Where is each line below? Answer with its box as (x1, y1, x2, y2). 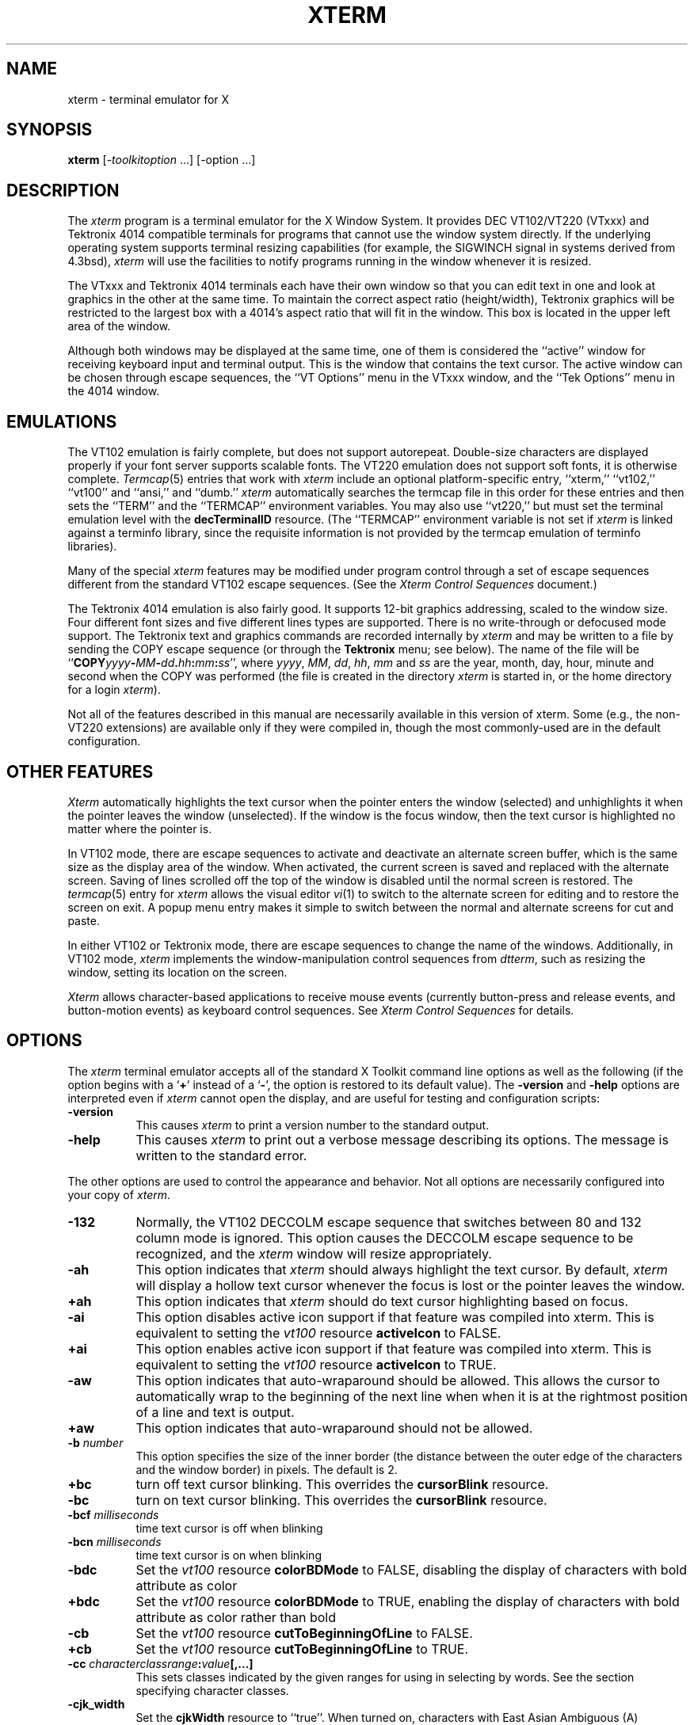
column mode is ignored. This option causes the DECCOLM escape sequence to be (135, 1229, 634, 1246)
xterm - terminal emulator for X (67, 92, 230, 106)
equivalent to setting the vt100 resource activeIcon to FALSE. (135, 1324, 501, 1341)
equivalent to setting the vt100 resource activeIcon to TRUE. (135, 1356, 497, 1373)
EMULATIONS (6, 411, 117, 432)
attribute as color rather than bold (135, 1609, 336, 1625)
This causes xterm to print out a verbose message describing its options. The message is (135, 1131, 669, 1148)
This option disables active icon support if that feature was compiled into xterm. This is (135, 1308, 654, 1325)
